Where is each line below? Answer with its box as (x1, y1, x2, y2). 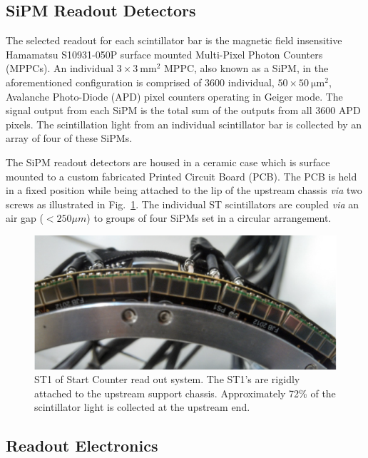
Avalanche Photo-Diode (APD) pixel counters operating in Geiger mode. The (6, 88, 343, 103)
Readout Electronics (6, 434, 158, 457)
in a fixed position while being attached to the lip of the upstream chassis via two (6, 183, 362, 198)
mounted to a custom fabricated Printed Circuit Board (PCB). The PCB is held (6, 168, 357, 183)
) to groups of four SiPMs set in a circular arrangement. (86, 210, 332, 225)
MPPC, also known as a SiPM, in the (164, 61, 329, 76)
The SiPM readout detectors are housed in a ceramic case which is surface (6, 154, 330, 169)
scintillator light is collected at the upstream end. (34, 400, 250, 414)
